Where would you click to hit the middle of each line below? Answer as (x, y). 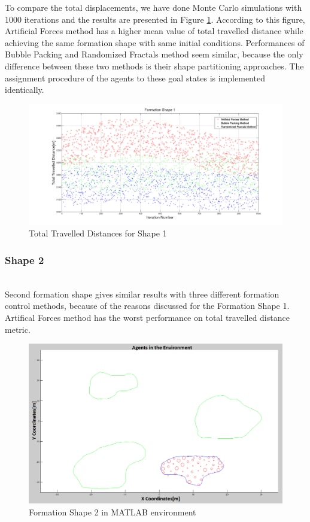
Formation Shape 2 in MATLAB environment (113, 512)
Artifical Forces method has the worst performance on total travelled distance (147, 317)
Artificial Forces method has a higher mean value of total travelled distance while (154, 31)
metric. (18, 329)
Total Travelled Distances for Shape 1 (98, 233)
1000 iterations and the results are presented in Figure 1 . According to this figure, (155, 19)
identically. (25, 89)
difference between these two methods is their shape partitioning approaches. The (154, 66)
